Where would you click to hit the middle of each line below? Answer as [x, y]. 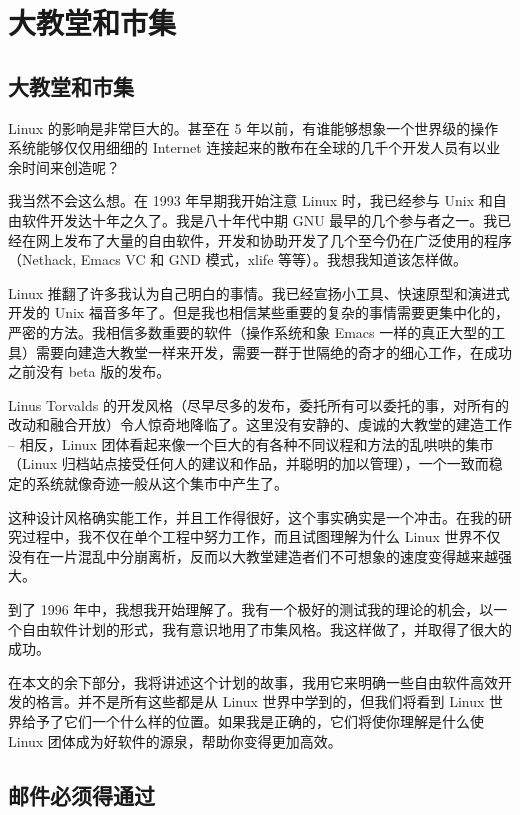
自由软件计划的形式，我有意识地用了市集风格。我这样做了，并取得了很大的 [266, 628]
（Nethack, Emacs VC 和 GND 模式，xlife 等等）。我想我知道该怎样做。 [238, 259]
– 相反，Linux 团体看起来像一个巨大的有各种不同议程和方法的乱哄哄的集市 [251, 443]
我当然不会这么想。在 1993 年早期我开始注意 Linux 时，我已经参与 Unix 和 [250, 200]
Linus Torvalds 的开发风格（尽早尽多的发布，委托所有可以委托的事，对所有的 [258, 404]
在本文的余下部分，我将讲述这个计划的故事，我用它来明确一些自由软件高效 [253, 681]
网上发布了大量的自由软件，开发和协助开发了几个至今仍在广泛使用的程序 [273, 239]
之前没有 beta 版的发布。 [89, 371]
